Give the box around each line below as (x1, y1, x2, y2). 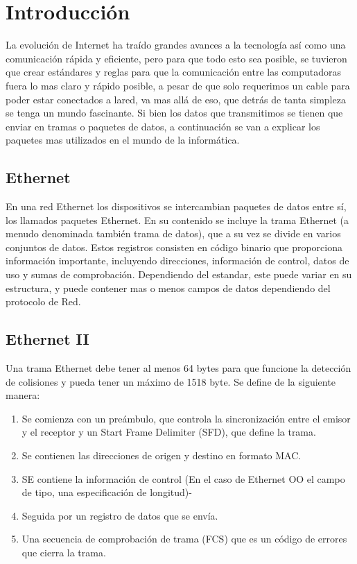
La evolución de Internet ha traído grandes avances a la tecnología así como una (6, 37, 346, 52)
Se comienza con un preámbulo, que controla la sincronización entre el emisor (21, 411, 351, 425)
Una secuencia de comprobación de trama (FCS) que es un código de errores (21, 531, 347, 546)
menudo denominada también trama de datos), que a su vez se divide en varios (6, 226, 341, 241)
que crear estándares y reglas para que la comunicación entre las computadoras (6, 65, 342, 79)
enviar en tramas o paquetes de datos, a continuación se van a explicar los (6, 119, 320, 133)
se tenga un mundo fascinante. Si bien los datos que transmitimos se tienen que (6, 105, 343, 120)
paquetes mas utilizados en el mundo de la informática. (6, 133, 240, 147)
